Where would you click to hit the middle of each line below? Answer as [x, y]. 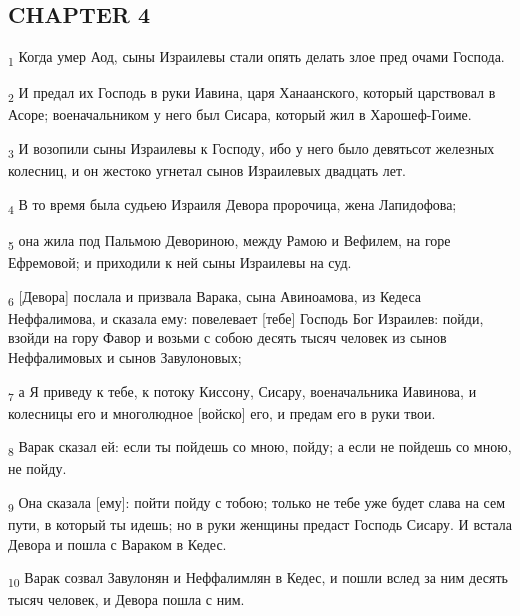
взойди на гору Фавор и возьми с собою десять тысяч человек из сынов [227, 337]
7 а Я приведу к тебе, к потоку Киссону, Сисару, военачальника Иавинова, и [242, 392]
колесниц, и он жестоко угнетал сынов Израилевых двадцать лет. [207, 170]
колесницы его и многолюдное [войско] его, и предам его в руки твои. [222, 412]
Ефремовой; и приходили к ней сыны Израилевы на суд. [180, 262]
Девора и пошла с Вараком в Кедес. [117, 543]
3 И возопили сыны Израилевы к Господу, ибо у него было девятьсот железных [251, 149]
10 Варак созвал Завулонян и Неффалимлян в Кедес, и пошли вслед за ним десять [258, 579]
